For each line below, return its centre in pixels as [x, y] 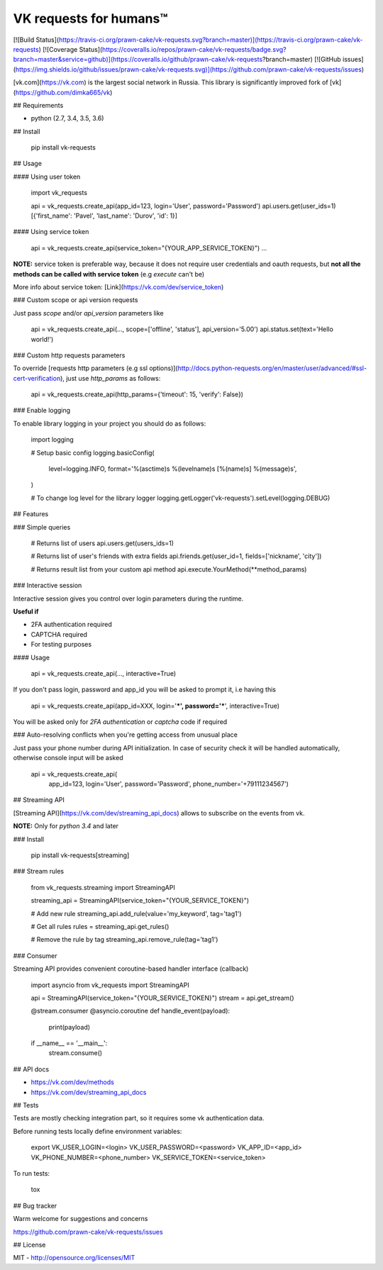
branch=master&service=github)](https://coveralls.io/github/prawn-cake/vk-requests [138, 60]
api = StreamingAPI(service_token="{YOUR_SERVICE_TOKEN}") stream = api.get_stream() [162, 998]
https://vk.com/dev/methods [73, 1082]
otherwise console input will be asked [68, 758]
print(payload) [70, 1027]
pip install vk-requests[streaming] [80, 855]
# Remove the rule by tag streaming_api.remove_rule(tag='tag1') [124, 940]
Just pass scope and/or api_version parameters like [89, 313]
